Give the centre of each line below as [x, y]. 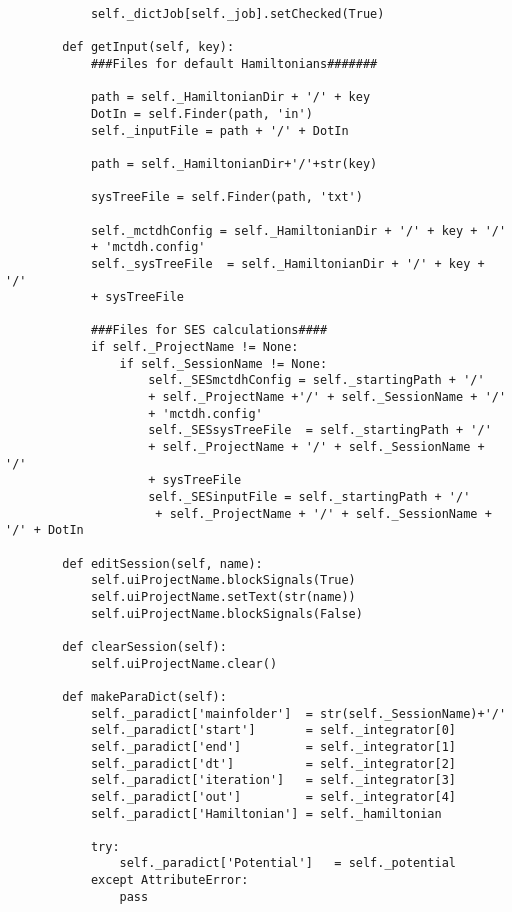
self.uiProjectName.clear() [184, 663]
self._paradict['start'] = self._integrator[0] [273, 730]
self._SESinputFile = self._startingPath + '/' [309, 497]
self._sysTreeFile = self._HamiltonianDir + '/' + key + [287, 263]
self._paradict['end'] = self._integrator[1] [273, 746]
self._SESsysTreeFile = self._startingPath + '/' [320, 430]
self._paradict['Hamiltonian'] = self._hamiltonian [266, 813]
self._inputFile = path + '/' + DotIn [219, 130]
